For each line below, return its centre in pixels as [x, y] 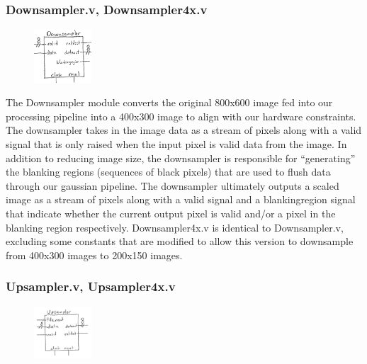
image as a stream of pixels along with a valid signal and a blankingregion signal [181, 199]
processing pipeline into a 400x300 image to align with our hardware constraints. [181, 116]
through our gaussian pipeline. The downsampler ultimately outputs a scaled [173, 185]
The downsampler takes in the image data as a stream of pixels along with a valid [184, 130]
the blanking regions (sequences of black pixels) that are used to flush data [168, 172]
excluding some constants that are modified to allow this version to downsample [180, 241]
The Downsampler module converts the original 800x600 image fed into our [169, 102]
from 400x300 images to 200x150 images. [94, 255]
